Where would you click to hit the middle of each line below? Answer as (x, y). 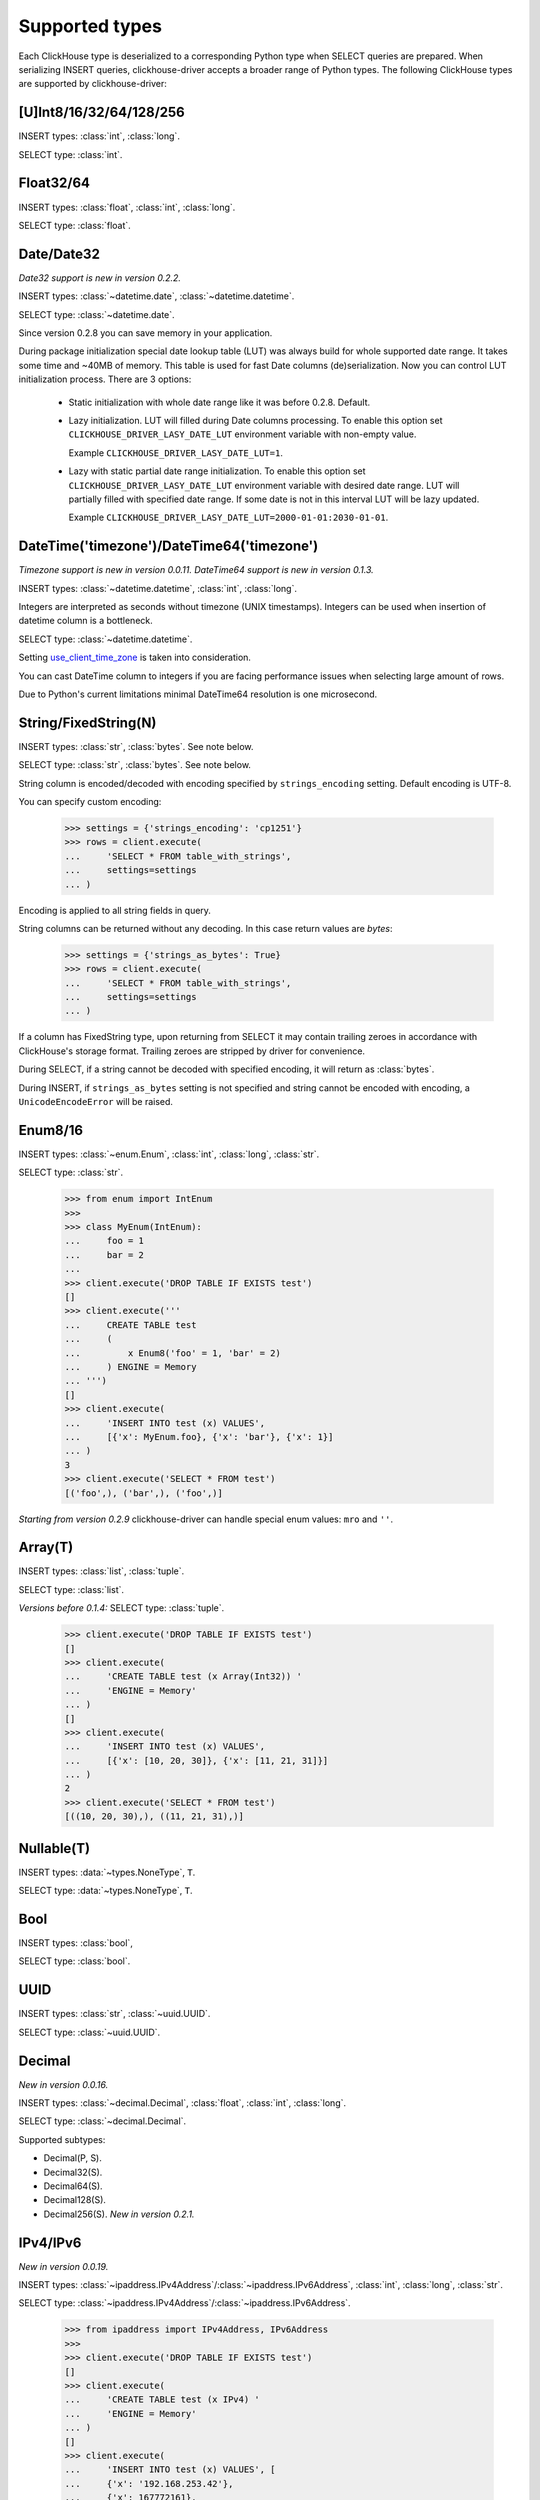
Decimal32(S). (73, 2172)
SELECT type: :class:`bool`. (74, 1961)
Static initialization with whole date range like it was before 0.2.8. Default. (219, 402)
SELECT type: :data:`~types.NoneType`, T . (106, 1891)
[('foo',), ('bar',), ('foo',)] (144, 1493)
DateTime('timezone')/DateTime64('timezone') (168, 546)
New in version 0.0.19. (63, 2266)
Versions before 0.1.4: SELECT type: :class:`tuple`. (121, 1608)
